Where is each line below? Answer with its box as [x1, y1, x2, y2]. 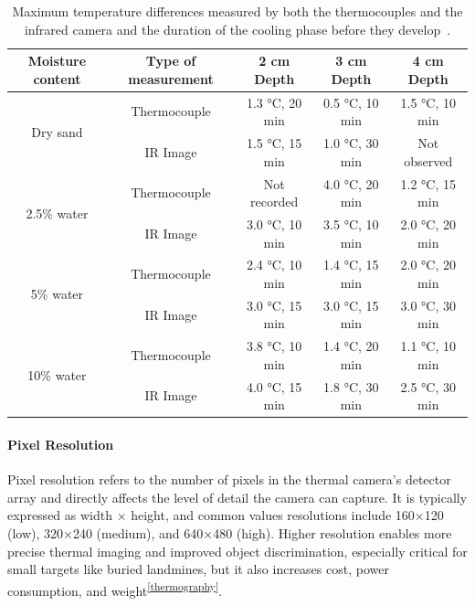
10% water [27, 366, 87, 385]
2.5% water [26, 203, 89, 222]
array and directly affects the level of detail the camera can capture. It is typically [7, 487, 468, 506]
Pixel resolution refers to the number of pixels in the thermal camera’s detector [7, 470, 451, 489]
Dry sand [31, 122, 83, 141]
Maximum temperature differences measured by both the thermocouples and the [12, 2, 463, 20]
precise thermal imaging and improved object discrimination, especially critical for [7, 541, 468, 560]
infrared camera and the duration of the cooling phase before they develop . [24, 19, 451, 38]
